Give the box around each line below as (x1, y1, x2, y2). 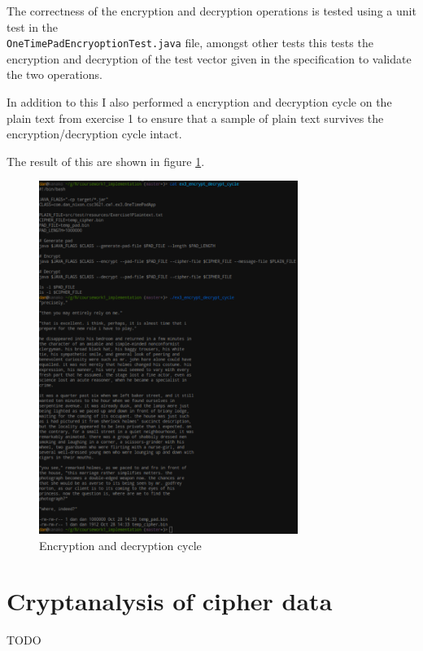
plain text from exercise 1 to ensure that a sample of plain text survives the (7, 109, 384, 126)
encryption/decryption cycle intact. (7, 125, 182, 142)
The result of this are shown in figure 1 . (7, 152, 205, 169)
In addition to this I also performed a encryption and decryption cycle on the (7, 94, 392, 111)
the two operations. (7, 66, 102, 83)
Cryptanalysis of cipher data (7, 584, 333, 618)
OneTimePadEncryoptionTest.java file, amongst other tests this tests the (7, 34, 373, 51)
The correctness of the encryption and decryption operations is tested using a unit (7, 2, 416, 19)
